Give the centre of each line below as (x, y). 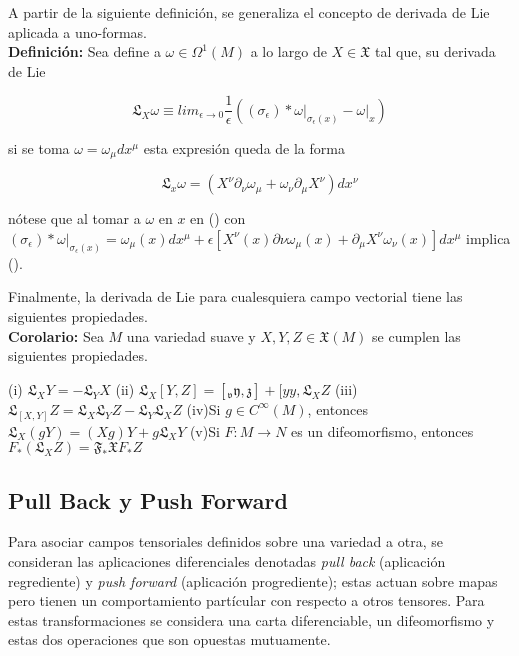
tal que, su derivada (435, 51)
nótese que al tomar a (74, 218)
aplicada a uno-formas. (77, 31)
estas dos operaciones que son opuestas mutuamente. (169, 639)
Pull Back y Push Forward (148, 499)
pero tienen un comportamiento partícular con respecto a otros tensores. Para (246, 600)
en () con (218, 218)
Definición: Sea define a (84, 51)
